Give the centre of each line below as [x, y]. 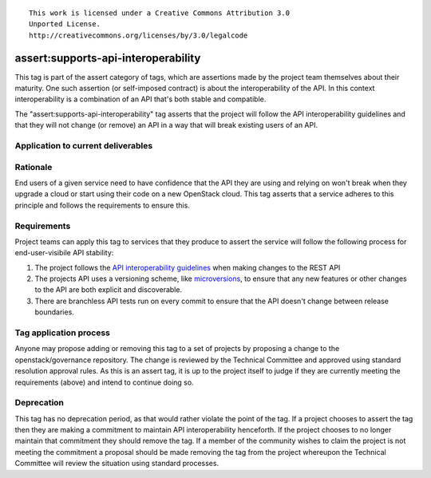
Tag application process [63, 333]
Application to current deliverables [84, 146]
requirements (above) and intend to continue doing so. [105, 382]
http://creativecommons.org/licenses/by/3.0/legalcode [138, 35]
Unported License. [65, 24]
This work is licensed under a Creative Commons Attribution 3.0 [160, 13]
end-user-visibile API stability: [64, 253]
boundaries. [55, 312]
